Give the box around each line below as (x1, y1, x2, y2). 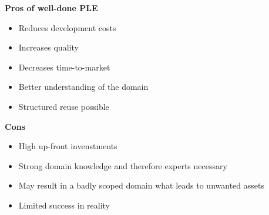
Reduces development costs (18, 21, 116, 33)
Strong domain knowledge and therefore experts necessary (18, 159, 227, 172)
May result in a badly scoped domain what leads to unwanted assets (18, 179, 264, 192)
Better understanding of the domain (18, 80, 149, 93)
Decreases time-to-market (18, 61, 110, 73)
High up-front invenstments (18, 140, 117, 152)
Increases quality (18, 41, 79, 53)
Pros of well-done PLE (5, 2, 98, 14)
